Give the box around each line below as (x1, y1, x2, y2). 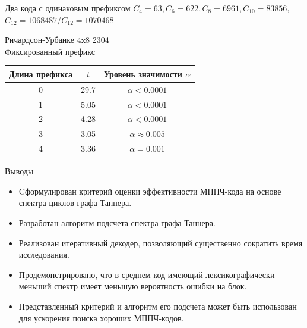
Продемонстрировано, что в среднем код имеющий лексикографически (18, 268, 275, 280)
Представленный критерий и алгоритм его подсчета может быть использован (18, 299, 297, 312)
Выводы (5, 165, 34, 177)
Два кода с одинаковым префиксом (5, 2, 131, 14)
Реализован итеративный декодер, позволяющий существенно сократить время (18, 236, 303, 249)
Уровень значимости (103, 67, 182, 80)
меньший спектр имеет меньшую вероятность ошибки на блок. (18, 280, 247, 292)
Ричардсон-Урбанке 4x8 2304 (5, 33, 109, 46)
